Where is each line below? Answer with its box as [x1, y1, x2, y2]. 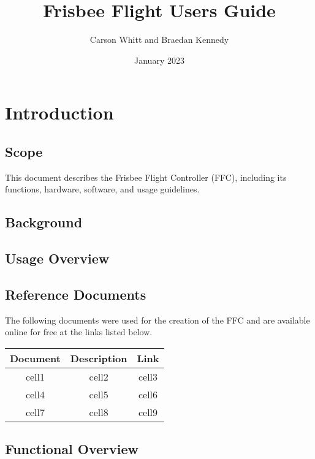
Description [70, 351, 127, 365]
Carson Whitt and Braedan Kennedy [89, 33, 229, 46]
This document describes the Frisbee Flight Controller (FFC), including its [5, 170, 287, 183]
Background [5, 213, 83, 232]
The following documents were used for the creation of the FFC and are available [5, 313, 310, 326]
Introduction [5, 100, 114, 125]
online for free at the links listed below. [5, 325, 153, 338]
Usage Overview [5, 249, 110, 268]
